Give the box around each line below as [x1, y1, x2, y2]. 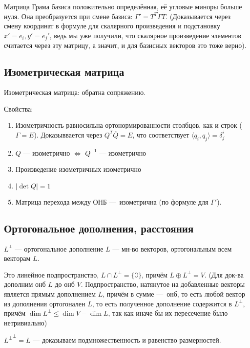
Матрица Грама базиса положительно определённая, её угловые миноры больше [4, 1, 242, 11]
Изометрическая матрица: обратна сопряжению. [4, 87, 146, 97]
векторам [4, 253, 31, 263]
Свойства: [4, 103, 33, 114]
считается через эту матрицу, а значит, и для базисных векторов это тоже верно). [4, 40, 247, 50]
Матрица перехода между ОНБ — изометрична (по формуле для [15, 196, 208, 207]
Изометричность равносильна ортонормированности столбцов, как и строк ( [15, 120, 242, 130]
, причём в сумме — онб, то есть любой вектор [103, 288, 245, 299]
